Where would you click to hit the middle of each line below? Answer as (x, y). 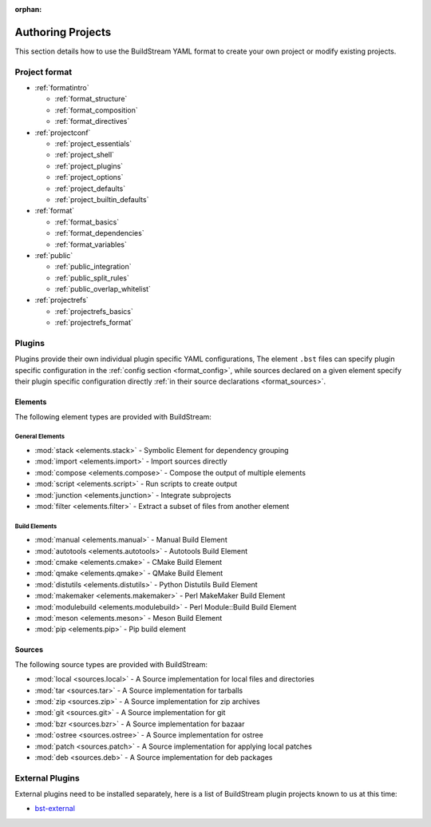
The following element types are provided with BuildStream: (113, 416)
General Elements (40, 437)
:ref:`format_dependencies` (99, 233)
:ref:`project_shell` (85, 155)
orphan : (28, 9)
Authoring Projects (63, 32)
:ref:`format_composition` (97, 110)
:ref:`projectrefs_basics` (94, 311)
